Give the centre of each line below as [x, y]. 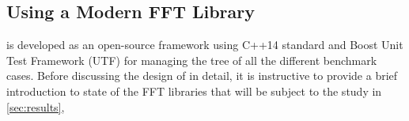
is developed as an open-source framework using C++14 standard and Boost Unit [205, 45]
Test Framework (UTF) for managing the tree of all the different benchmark [192, 60]
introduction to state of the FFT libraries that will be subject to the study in [194, 91]
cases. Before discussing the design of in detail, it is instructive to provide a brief [202, 76]
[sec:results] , [36, 106]
